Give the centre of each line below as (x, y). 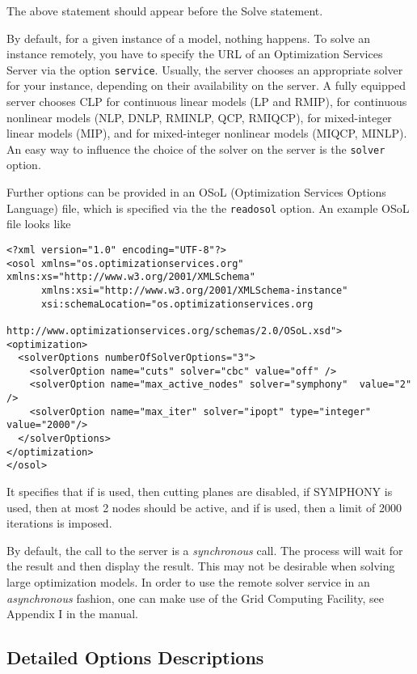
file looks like (39, 224)
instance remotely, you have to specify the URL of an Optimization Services (195, 54)
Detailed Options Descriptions (135, 657)
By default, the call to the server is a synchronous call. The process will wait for (205, 550)
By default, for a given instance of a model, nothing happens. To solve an (189, 38)
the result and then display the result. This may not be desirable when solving (201, 566)
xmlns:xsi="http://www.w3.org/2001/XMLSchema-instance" (194, 290)
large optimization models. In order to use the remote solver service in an (188, 582)
